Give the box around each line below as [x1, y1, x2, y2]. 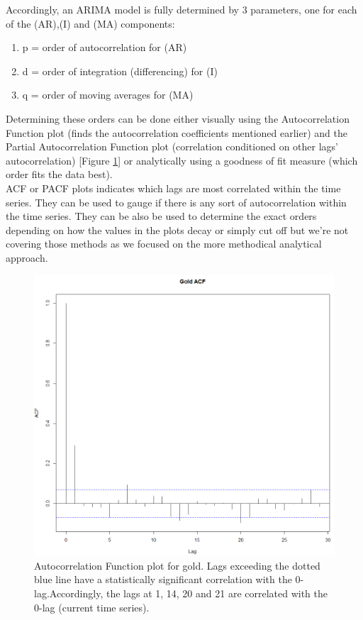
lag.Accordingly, [34, 586, 104, 601]
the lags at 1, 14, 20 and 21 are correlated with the [106, 586, 328, 601]
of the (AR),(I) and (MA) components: [6, 16, 175, 31]
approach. [6, 250, 48, 265]
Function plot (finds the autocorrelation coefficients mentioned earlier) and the [6, 125, 347, 140]
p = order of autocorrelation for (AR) [22, 40, 187, 55]
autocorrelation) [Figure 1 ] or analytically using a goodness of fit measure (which [6, 153, 358, 167]
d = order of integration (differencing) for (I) [22, 63, 218, 78]
